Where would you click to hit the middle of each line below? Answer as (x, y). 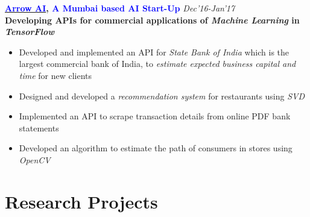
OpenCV (35, 159)
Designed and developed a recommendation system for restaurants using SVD (162, 96)
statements (39, 127)
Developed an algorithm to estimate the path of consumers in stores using (156, 148)
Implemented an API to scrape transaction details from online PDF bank (155, 116)
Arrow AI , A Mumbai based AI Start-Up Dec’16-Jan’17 (120, 8)
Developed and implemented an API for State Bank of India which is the (154, 52)
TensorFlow (30, 32)
